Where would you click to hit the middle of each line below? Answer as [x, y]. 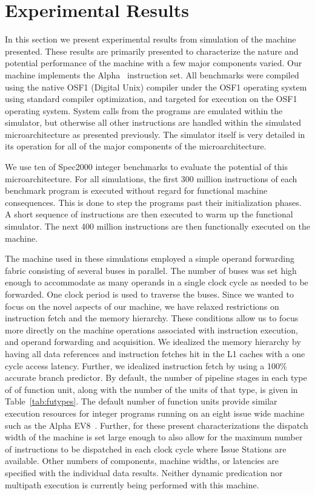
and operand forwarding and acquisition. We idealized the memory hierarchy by [153, 342]
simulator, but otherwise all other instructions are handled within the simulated [153, 122]
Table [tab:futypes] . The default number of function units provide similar [141, 401]
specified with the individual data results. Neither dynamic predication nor [144, 472]
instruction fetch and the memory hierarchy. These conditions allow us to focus [152, 318]
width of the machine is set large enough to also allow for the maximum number [154, 437]
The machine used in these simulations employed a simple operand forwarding [150, 258]
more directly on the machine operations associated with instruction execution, [151, 329]
